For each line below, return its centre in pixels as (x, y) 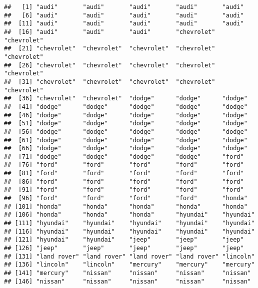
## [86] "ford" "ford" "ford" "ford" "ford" (124, 181)
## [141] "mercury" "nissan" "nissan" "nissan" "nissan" (127, 273)
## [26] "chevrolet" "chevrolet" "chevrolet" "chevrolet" (110, 65)
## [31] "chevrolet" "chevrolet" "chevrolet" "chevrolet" (110, 82)
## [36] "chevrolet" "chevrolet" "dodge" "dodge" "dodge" (126, 99)
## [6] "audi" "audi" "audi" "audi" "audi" (124, 15)
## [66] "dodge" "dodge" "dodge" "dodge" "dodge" (126, 148)
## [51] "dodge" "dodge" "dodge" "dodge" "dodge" (126, 124)
